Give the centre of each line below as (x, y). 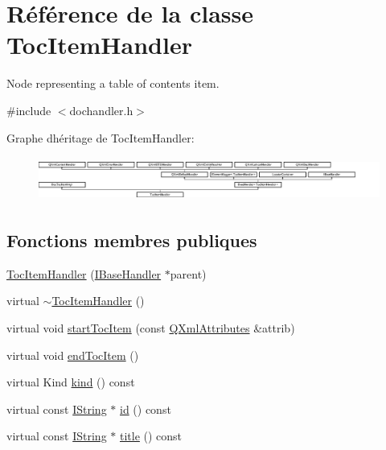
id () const (145, 409)
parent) (188, 273)
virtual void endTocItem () (73, 355)
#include (29, 110)
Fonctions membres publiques (132, 240)
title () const (151, 436)
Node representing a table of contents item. (113, 83)
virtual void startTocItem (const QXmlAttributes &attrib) (151, 328)
